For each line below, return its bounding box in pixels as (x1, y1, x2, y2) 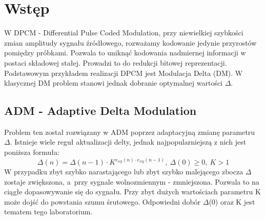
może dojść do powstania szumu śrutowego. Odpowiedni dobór (4, 196, 201, 207)
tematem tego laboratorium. (4, 206, 93, 217)
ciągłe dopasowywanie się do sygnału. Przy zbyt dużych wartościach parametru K (4, 186, 261, 197)
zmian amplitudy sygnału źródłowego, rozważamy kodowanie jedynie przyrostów (4, 37, 257, 48)
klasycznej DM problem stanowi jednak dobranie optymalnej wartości (4, 77, 223, 88)
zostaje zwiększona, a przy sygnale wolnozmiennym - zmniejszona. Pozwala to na (4, 176, 259, 187)
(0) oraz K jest (209, 196, 255, 207)
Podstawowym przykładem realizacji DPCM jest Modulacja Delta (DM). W (4, 67, 243, 78)
